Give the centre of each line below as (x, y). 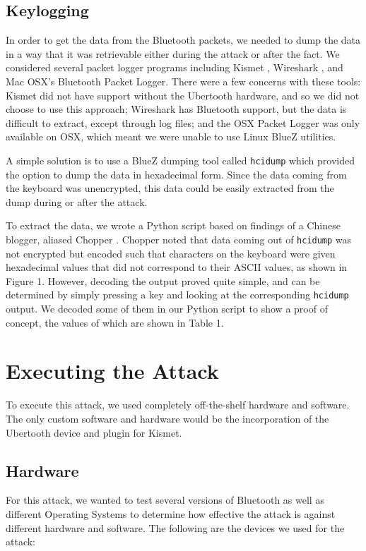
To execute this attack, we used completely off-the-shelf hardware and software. (178, 405)
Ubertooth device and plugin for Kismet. (94, 432)
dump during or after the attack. (77, 201)
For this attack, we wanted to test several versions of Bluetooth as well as (165, 500)
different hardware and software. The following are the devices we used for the (175, 527)
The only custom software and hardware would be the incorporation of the (167, 418)
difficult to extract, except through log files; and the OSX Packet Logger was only (183, 122)
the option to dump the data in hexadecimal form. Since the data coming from (176, 174)
